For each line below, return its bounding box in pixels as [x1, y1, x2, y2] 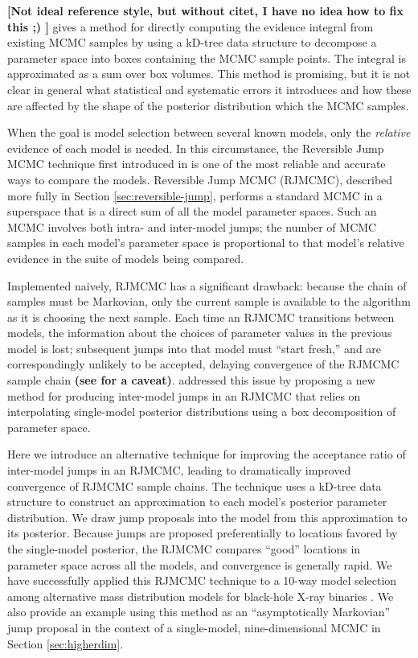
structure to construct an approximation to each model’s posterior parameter [7, 493, 387, 510]
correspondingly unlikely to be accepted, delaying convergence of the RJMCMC [7, 356, 400, 372]
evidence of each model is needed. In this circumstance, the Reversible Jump [7, 139, 384, 156]
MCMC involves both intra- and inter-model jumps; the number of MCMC [7, 218, 377, 235]
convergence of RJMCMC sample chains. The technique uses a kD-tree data [7, 477, 382, 494]
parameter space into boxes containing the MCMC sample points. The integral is [7, 49, 406, 66]
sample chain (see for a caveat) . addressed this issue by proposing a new [7, 372, 375, 389]
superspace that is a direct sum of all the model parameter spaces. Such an [7, 203, 377, 220]
